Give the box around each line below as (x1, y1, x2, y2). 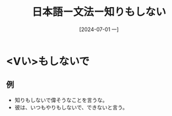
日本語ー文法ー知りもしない (31, 5, 166, 19)
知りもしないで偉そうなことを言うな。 (14, 96, 108, 103)
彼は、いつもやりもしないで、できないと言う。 (14, 104, 128, 111)
